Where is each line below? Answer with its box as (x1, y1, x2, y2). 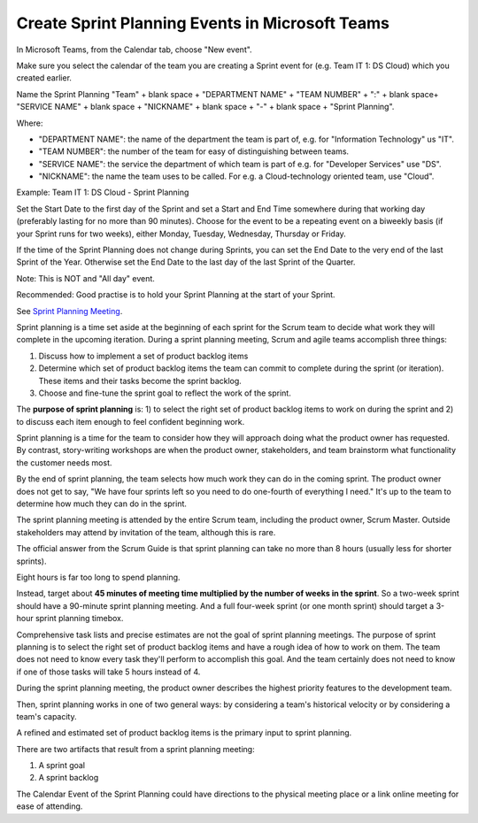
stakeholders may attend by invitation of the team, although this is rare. (16, 527, 276, 537)
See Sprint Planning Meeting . (16, 305, 123, 316)
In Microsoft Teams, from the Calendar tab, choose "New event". (16, 44, 252, 55)
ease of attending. (16, 801, 83, 811)
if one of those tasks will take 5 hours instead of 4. (16, 666, 201, 677)
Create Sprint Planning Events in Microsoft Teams (16, 13, 389, 33)
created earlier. (16, 73, 73, 83)
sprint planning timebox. (35, 613, 124, 624)
